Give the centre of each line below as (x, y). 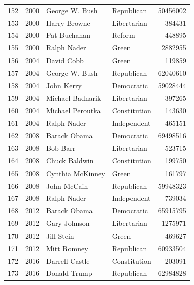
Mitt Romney (67, 248)
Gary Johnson (68, 223)
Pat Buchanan (69, 35)
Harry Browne (68, 22)
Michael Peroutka (74, 110)
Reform (123, 35)
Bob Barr (61, 148)
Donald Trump (69, 273)
